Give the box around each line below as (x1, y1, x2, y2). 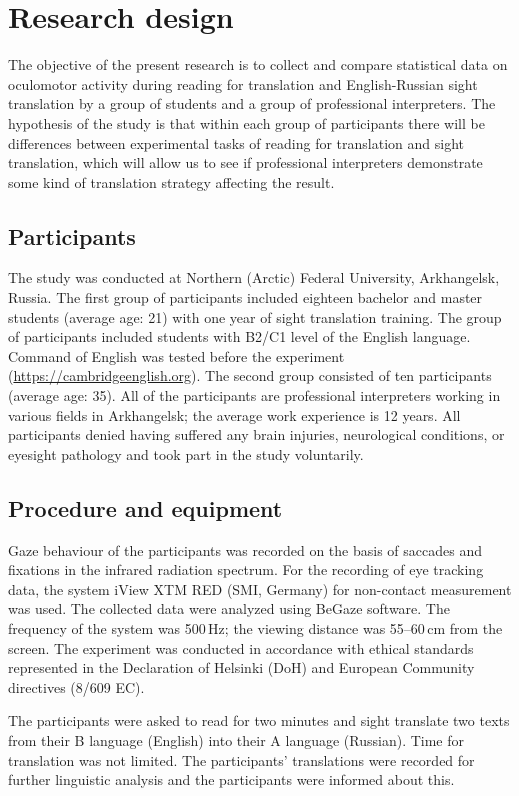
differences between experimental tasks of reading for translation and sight (8, 132, 464, 153)
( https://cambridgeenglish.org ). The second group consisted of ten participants (8, 365, 492, 386)
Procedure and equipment (8, 492, 283, 523)
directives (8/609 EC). (8, 676, 145, 697)
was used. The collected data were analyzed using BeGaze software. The (8, 598, 450, 619)
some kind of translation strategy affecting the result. (8, 171, 335, 192)
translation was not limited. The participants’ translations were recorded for (8, 749, 475, 770)
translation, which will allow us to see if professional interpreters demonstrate (8, 152, 483, 173)
